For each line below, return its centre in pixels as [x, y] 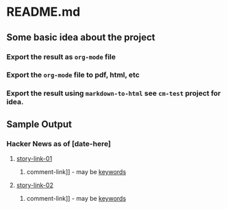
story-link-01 [34, 159]
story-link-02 [35, 185]
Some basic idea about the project [81, 37]
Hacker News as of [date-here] [59, 143]
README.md [43, 12]
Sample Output [39, 124]
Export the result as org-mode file [61, 57]
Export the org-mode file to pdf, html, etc [73, 75]
